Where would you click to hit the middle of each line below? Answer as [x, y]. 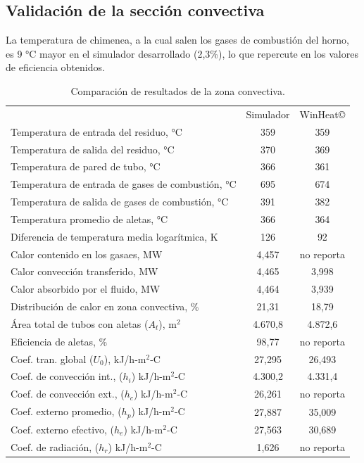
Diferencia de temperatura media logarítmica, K [114, 236]
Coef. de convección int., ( [67, 376]
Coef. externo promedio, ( [66, 411]
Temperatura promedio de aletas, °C [89, 218]
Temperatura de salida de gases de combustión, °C [120, 202]
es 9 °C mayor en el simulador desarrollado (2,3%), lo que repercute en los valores [182, 53]
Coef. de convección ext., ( [68, 394]
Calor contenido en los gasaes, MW [87, 254]
